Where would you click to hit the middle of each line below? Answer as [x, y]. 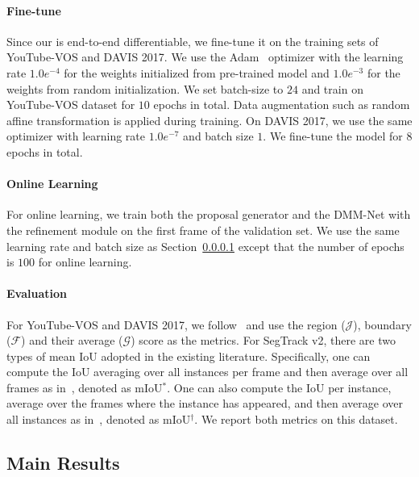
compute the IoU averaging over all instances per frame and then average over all [207, 372]
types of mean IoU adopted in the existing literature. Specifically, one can [189, 356]
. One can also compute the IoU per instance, [279, 387]
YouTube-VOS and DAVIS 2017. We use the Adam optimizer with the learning [205, 57]
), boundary [382, 324]
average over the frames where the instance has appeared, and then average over [205, 403]
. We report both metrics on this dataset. [296, 419]
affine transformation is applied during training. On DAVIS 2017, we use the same [209, 120]
